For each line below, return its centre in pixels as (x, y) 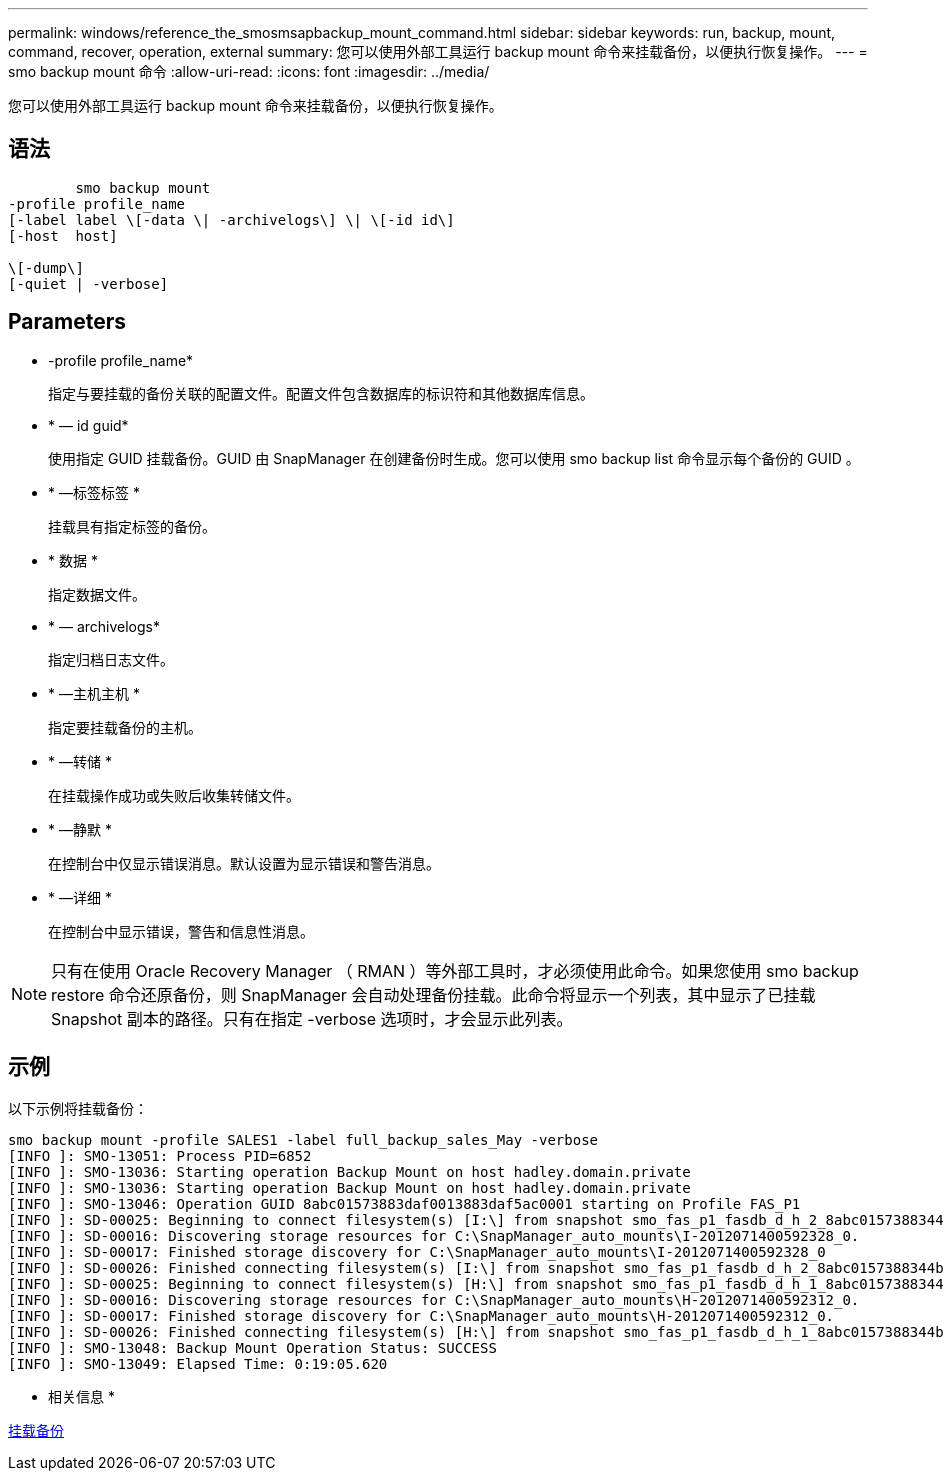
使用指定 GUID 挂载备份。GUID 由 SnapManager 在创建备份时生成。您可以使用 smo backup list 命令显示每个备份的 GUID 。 (454, 458)
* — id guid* (88, 425)
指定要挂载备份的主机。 (125, 727)
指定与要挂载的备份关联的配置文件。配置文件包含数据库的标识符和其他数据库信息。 (321, 393)
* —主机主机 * (94, 693)
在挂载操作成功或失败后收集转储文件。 (174, 795)
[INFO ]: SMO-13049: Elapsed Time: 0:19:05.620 (198, 1363)
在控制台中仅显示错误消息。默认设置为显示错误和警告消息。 (244, 863)
